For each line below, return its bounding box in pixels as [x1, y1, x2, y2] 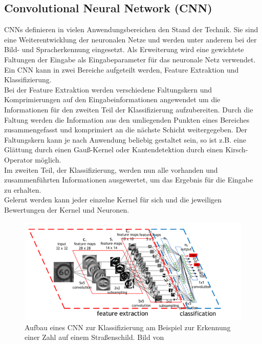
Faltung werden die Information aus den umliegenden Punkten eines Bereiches [4, 114, 250, 125]
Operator [4, 154, 33, 165]
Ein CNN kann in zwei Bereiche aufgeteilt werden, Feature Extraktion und [4, 64, 239, 75]
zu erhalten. [4, 184, 41, 195]
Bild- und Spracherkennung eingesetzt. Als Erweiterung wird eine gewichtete [4, 44, 244, 55]
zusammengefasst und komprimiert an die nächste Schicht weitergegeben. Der [4, 124, 248, 135]
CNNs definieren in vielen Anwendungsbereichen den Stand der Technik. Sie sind [4, 24, 258, 35]
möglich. [35, 154, 61, 165]
